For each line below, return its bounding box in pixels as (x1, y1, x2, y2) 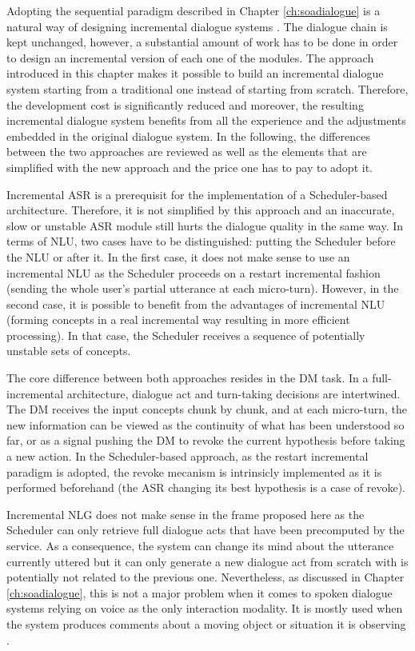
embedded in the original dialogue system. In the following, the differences (6, 127, 370, 144)
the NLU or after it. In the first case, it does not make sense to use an (6, 248, 350, 265)
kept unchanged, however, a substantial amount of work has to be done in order (6, 34, 398, 50)
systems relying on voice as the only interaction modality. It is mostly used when (6, 600, 403, 617)
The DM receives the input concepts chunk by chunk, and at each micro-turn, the (6, 401, 407, 417)
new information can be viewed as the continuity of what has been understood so (6, 416, 405, 433)
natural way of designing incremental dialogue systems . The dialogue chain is (6, 18, 388, 34)
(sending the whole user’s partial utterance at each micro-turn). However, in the (6, 280, 399, 297)
